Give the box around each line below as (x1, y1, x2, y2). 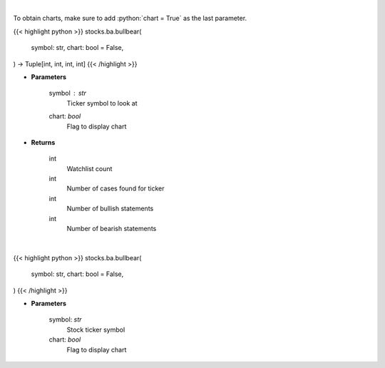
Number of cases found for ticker (66, 184, 165, 193)
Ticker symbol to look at (66, 98, 138, 107)
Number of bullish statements (66, 204, 154, 213)
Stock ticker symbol (66, 325, 125, 334)
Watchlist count (66, 164, 113, 173)
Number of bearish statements (66, 225, 157, 233)
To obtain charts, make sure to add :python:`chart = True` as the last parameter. (13, 14, 247, 23)
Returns (31, 138, 56, 146)
